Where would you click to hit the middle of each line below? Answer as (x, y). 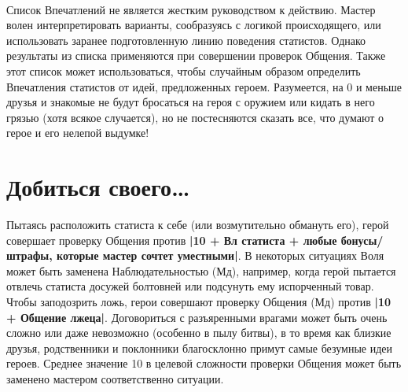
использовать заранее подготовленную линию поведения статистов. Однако (186, 40)
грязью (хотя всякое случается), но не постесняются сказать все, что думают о (195, 117)
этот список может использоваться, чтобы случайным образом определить (184, 70)
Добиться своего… (98, 187)
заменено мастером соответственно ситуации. (115, 379)
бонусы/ (362, 240)
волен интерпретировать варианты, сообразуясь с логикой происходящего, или (194, 25)
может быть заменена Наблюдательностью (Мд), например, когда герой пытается (201, 270)
